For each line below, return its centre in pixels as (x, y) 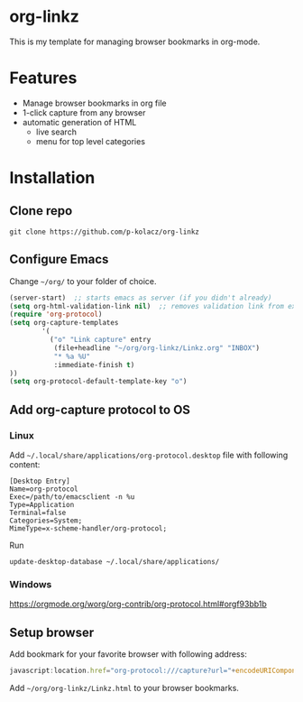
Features (43, 78)
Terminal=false (38, 513)
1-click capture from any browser (84, 112)
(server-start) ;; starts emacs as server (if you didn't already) (141, 298)
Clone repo (41, 211)
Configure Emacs (59, 259)
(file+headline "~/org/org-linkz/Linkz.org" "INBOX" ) (156, 348)
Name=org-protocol (44, 489)
